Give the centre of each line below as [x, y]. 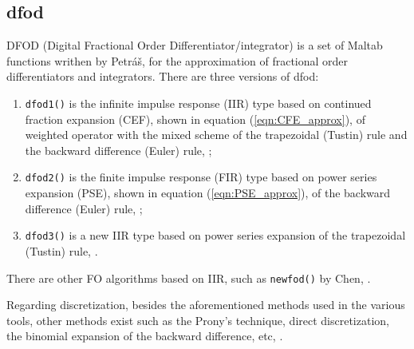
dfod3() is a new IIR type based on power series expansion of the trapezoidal [215, 235]
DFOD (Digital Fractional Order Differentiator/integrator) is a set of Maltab [195, 45]
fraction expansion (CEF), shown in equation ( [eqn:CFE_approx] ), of [195, 119]
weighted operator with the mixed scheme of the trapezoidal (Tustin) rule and [216, 135]
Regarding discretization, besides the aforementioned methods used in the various [206, 305]
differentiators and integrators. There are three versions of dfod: [163, 76]
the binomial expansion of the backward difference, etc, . [145, 336]
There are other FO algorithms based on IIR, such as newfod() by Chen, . [189, 278]
